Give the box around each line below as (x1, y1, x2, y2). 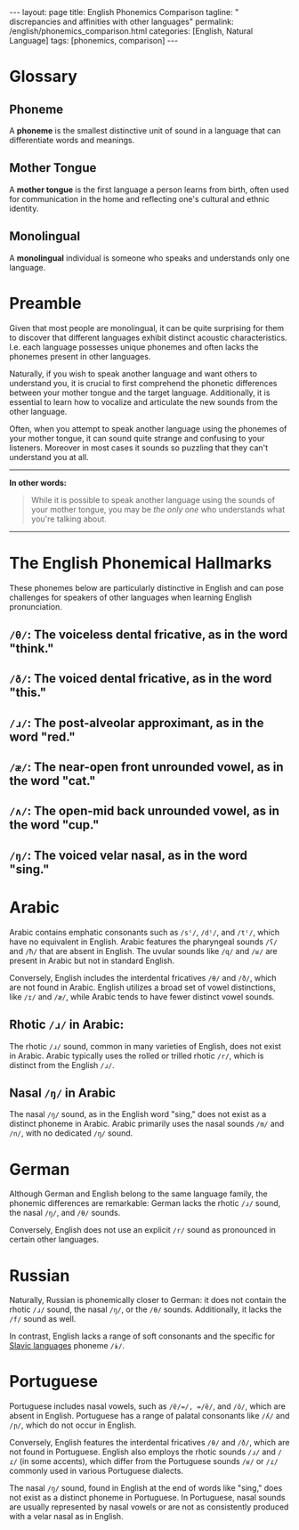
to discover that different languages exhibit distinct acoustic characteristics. (9, 332, 287, 343)
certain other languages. (9, 1235, 100, 1245)
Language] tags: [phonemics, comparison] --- (9, 36, 179, 45)
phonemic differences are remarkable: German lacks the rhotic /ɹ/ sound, (9, 1198, 281, 1209)
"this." (9, 685, 47, 700)
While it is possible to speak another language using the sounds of (30, 494, 276, 505)
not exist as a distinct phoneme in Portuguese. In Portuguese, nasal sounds (9, 1493, 287, 1503)
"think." (9, 641, 54, 656)
